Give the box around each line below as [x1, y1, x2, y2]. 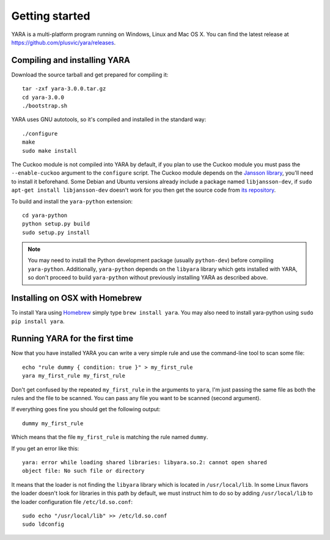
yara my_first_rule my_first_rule [22, 373, 125, 379]
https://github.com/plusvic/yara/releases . [11, 38, 116, 46]
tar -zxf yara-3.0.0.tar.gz [22, 86, 106, 92]
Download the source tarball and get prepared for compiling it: [11, 71, 169, 78]
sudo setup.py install [22, 229, 90, 236]
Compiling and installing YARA [11, 55, 131, 65]
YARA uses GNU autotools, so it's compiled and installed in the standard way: [11, 116, 207, 123]
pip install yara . [11, 318, 65, 325]
